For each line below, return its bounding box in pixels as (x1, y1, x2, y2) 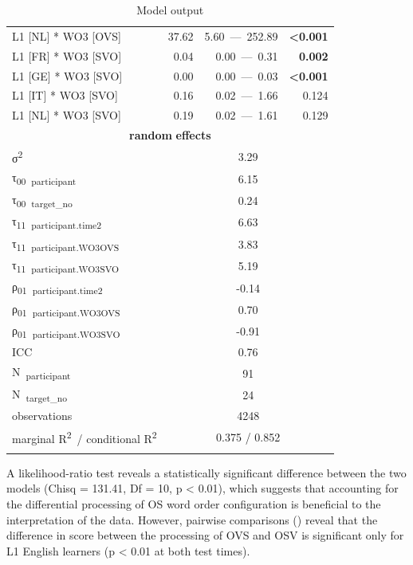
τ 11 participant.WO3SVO (12, 256, 120, 275)
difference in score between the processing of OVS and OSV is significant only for (6, 527, 404, 543)
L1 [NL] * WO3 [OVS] (12, 27, 121, 44)
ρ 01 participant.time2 (12, 278, 103, 297)
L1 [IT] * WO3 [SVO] (12, 87, 118, 104)
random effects (129, 127, 211, 143)
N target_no (12, 385, 68, 404)
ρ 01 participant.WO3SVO (12, 322, 120, 340)
